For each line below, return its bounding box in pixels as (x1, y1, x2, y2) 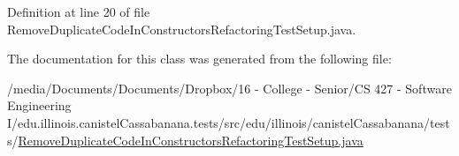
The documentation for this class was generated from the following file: (7, 49, 392, 68)
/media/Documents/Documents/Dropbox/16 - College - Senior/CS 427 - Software (7, 78, 452, 97)
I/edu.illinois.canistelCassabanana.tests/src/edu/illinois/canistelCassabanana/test (7, 113, 450, 131)
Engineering (7, 96, 72, 115)
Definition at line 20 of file (7, 3, 150, 20)
